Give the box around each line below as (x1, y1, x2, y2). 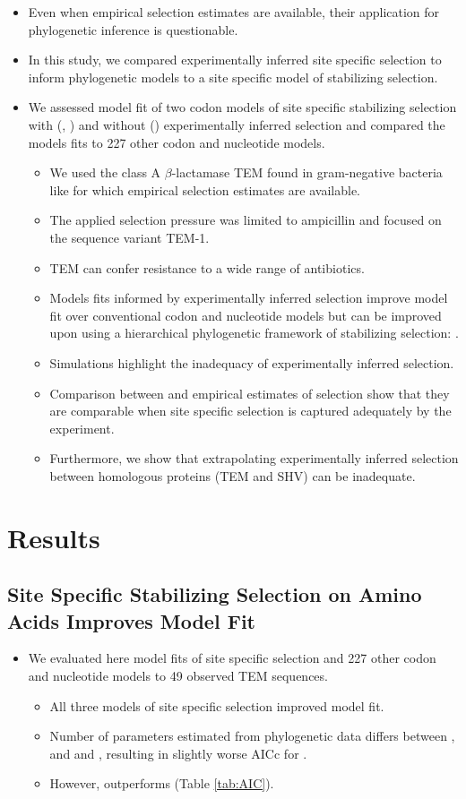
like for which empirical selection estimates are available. (49, 180, 361, 199)
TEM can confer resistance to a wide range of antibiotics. (49, 258, 365, 277)
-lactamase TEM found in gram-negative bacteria (171, 163, 443, 182)
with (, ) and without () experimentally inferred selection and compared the (28, 115, 445, 133)
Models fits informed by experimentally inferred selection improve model (49, 288, 448, 307)
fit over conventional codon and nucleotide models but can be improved (49, 305, 442, 324)
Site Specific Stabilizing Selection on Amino (7, 580, 422, 608)
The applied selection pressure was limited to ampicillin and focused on (49, 210, 442, 229)
